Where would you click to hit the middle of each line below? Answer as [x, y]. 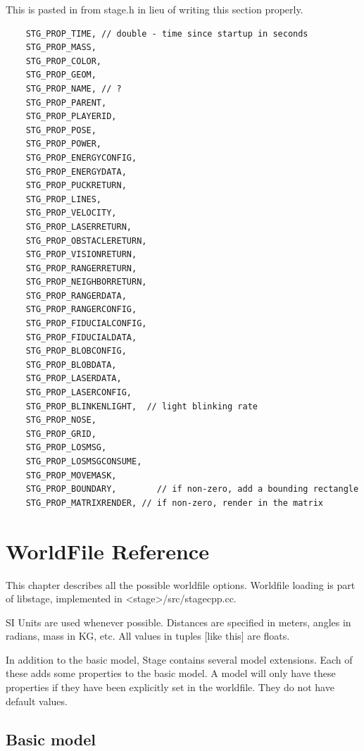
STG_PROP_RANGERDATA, [76, 296]
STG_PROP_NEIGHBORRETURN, [86, 282]
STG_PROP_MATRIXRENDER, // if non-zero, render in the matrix [175, 503]
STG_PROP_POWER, [64, 144]
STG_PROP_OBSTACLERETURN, [86, 241]
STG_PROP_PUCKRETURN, [76, 186]
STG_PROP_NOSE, [61, 420]
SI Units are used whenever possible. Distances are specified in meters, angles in [178, 622]
